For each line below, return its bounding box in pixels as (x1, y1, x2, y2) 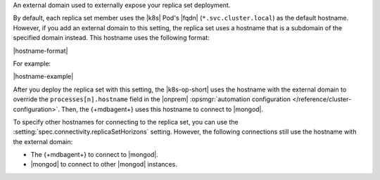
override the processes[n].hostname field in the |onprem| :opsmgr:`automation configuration (13, 95, 291, 103)
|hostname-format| (13, 46, 68, 55)
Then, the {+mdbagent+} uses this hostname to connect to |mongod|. (61, 105, 264, 113)
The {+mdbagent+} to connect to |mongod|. (30, 150, 158, 159)
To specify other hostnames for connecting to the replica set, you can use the (13, 117, 239, 126)
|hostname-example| (13, 72, 74, 81)
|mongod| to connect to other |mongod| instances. (30, 160, 177, 169)
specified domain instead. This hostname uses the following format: (13, 34, 210, 42)
